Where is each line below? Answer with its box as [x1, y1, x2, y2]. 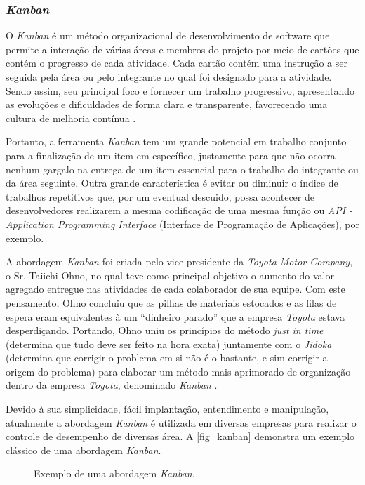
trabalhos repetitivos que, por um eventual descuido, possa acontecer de [6, 189, 314, 204]
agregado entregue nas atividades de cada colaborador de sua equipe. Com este [6, 281, 345, 296]
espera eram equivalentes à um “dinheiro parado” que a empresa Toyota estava [6, 309, 345, 324]
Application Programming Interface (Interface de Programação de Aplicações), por [6, 216, 359, 231]
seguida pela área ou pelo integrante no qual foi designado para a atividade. [6, 69, 332, 84]
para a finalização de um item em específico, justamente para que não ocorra [6, 147, 336, 162]
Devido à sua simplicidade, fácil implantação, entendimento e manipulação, [6, 401, 329, 416]
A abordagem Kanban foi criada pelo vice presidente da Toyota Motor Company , [6, 254, 353, 269]
